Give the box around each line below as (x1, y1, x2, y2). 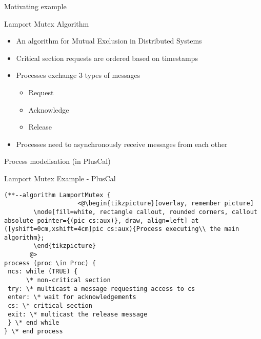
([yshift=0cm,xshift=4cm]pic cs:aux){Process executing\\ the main (4, 225, 239, 233)
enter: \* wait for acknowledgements (8, 293, 136, 301)
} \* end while (8, 319, 59, 327)
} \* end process (4, 328, 63, 335)
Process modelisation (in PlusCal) (4, 156, 111, 166)
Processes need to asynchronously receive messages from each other (16, 138, 228, 149)
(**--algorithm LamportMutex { (4, 191, 111, 199)
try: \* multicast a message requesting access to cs (8, 285, 195, 292)
